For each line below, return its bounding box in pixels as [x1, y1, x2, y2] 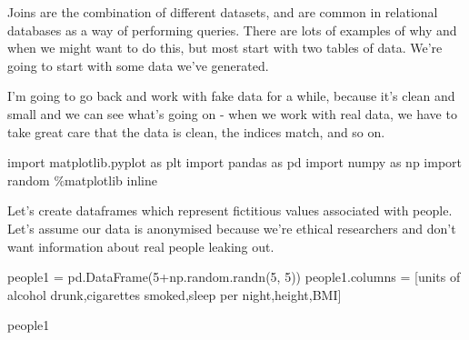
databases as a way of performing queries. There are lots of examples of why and [7, 20, 457, 39]
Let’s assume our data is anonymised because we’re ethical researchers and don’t [7, 218, 456, 237]
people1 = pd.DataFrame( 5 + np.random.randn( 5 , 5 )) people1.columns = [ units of [7, 267, 461, 286]
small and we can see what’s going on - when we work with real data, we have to [7, 104, 457, 123]
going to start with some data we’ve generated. [7, 55, 269, 75]
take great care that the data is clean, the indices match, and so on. [7, 122, 385, 141]
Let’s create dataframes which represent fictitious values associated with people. [7, 201, 453, 220]
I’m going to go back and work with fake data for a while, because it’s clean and [7, 86, 455, 105]
